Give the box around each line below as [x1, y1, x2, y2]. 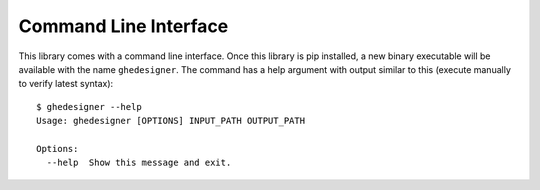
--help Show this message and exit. [46, 157, 232, 169]
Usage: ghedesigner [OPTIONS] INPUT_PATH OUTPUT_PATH [36, 115, 305, 127]
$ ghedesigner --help [36, 101, 142, 112]
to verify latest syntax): [18, 78, 114, 90]
